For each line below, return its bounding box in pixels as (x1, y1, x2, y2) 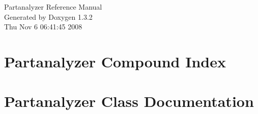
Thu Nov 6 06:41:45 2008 (4, 21, 82, 32)
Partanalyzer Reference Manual (4, 2, 102, 12)
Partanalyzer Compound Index (4, 51, 226, 71)
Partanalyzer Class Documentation (4, 91, 254, 111)
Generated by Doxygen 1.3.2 (4, 11, 93, 22)
